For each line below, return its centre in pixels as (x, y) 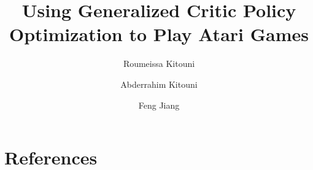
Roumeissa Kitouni (159, 64)
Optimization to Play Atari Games (159, 34)
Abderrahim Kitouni (159, 84)
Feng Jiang (159, 105)
